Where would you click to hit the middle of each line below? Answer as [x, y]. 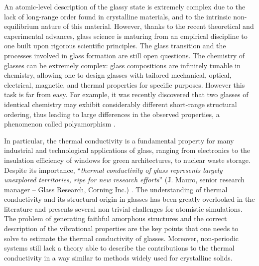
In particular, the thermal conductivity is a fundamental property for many [119, 140]
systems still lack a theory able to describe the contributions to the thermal [119, 248]
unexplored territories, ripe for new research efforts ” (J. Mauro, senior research [124, 180]
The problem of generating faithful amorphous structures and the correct [116, 218]
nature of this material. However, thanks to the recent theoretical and [147, 26]
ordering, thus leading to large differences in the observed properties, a [112, 114]
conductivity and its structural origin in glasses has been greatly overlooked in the [129, 199]
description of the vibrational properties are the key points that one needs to [121, 228]
